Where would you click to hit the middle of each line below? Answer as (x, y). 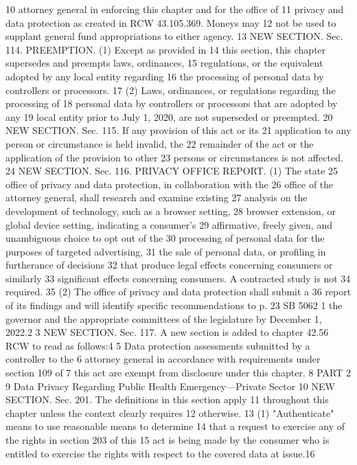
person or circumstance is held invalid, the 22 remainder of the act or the (160, 143)
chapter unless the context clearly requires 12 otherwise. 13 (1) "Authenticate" (170, 412)
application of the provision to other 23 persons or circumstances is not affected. (174, 157)
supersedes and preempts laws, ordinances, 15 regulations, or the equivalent (164, 63)
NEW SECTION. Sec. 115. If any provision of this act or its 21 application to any (178, 130)
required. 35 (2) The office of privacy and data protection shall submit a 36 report (178, 292)
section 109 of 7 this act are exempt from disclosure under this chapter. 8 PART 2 (178, 373)
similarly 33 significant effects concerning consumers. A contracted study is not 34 (178, 278)
